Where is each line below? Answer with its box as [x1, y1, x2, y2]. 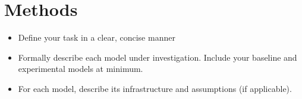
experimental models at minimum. [18, 62, 143, 75]
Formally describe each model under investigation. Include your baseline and [18, 51, 297, 63]
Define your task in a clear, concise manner [18, 31, 175, 44]
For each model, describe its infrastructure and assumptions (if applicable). [18, 82, 292, 94]
